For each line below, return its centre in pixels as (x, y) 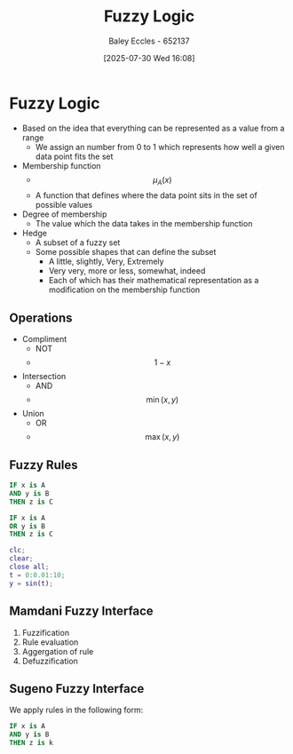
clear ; (21, 559)
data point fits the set (74, 156)
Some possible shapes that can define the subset (126, 252)
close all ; (29, 567)
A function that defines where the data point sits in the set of (146, 195)
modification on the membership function (124, 290)
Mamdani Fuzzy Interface (81, 611)
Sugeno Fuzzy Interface (77, 689)
